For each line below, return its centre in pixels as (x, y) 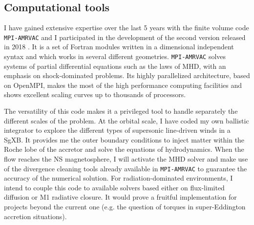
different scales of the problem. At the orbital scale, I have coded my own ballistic (127, 120)
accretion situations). (35, 216)
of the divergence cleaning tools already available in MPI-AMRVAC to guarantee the (126, 168)
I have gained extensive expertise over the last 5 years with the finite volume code (127, 28)
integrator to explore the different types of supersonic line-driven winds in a (117, 130)
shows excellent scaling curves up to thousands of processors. (95, 94)
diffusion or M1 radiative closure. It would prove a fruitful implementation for (120, 197)
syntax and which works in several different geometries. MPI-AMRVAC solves (115, 56)
